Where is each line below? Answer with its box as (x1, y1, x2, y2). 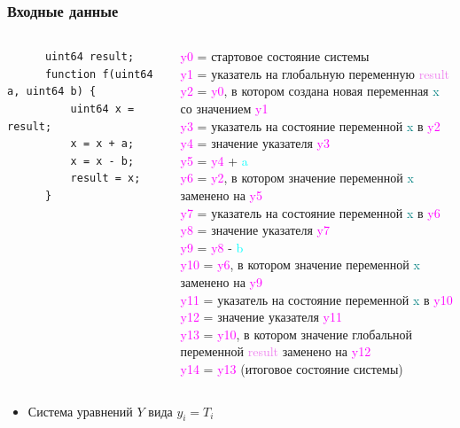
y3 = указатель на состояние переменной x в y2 (180, 116, 441, 135)
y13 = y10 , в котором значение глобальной (180, 324, 413, 343)
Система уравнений (27, 401, 133, 420)
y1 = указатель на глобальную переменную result (180, 64, 449, 82)
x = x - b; (70, 154, 135, 167)
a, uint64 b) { (7, 85, 97, 98)
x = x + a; (70, 137, 135, 151)
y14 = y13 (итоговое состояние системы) (180, 359, 403, 377)
